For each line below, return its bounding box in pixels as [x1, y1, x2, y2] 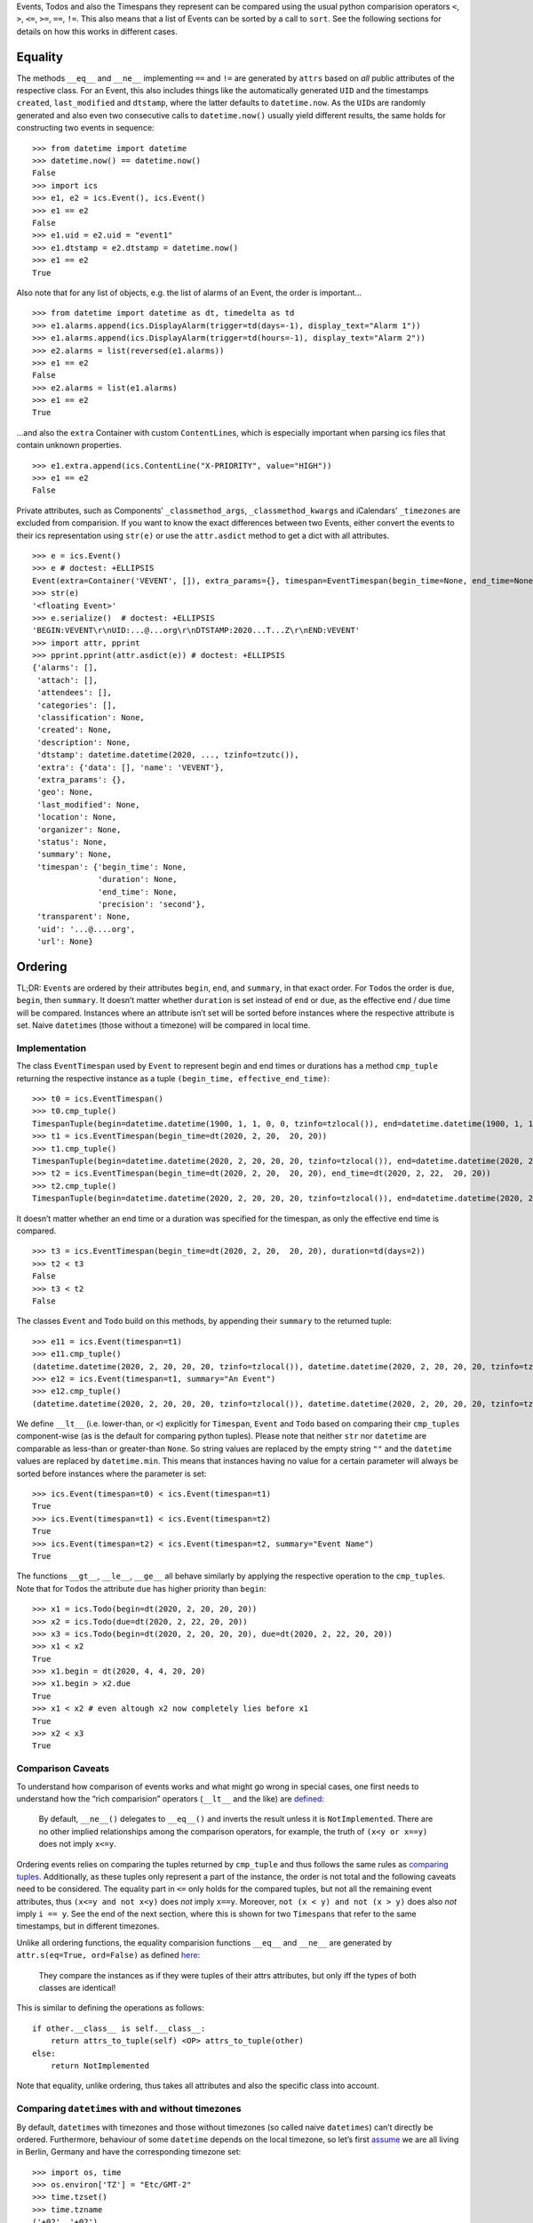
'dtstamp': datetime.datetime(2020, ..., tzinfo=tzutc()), [36, 750, 299, 760]
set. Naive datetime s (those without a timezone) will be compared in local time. [16, 1020, 311, 1031]
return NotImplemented [50, 2061, 150, 2071]
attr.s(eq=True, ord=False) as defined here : [16, 1950, 201, 1961]
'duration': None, [98, 874, 178, 885]
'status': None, [36, 837, 107, 847]
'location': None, [36, 812, 117, 823]
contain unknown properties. [16, 440, 122, 451]
